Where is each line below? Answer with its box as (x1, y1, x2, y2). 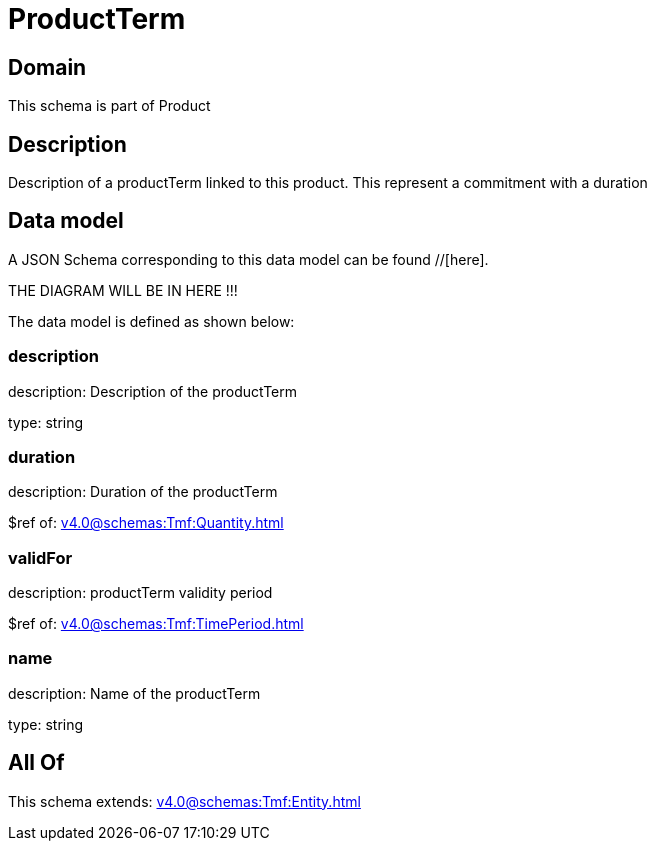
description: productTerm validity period (8, 584, 273, 602)
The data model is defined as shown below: (8, 312, 295, 330)
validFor (8, 547, 73, 568)
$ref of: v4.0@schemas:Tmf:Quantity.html (8, 514, 284, 532)
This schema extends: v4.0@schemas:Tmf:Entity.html (8, 792, 361, 810)
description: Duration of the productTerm (8, 483, 278, 501)
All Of (8, 750, 65, 776)
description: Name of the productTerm (8, 684, 261, 702)
